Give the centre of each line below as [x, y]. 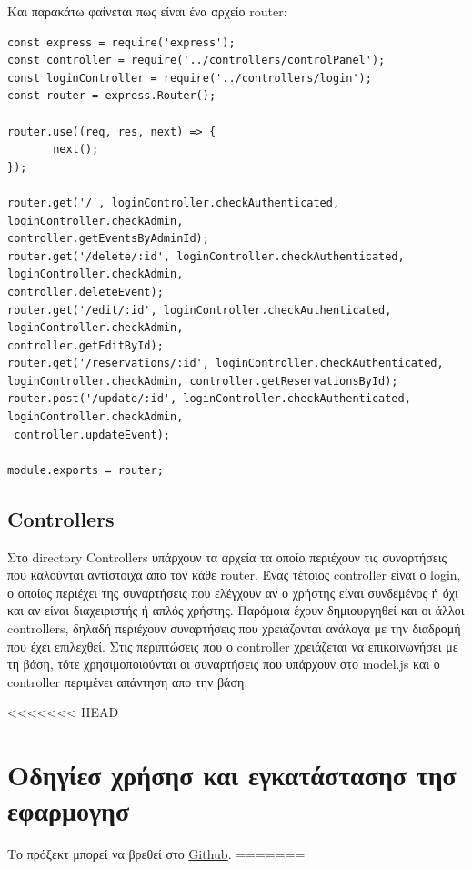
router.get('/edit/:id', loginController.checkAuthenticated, [200, 310]
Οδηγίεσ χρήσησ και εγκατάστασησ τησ [232, 775]
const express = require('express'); [121, 42]
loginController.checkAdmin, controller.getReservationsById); [203, 381]
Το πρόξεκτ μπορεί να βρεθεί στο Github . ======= [156, 854]
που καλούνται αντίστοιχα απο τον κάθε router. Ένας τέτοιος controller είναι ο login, [234, 575]
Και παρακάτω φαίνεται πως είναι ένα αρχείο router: [147, 11]
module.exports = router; [85, 470]
